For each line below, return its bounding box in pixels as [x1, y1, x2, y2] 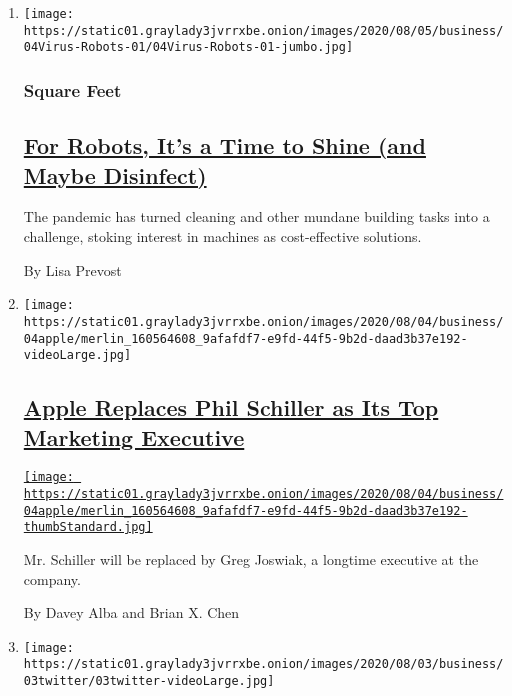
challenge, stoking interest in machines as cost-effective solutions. [23, 226, 422, 246]
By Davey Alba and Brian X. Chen [23, 602, 240, 623]
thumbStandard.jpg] [23, 520, 153, 535]
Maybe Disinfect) [23, 159, 207, 190]
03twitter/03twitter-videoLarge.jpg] [23, 674, 275, 689]
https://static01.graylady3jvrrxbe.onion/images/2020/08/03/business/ [23, 657, 504, 672]
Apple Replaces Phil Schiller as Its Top [23, 392, 439, 423]
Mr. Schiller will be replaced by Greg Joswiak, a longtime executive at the [23, 549, 479, 570]
